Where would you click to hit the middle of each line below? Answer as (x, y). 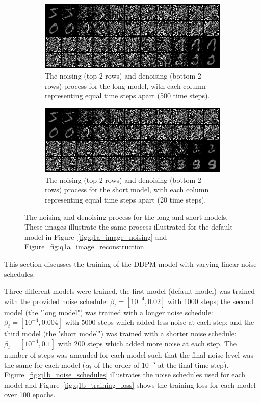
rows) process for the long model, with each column (125, 85)
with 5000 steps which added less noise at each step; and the (160, 322)
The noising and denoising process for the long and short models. (126, 217)
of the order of (117, 364)
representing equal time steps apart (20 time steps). (126, 199)
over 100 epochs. (30, 395)
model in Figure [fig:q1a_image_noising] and (96, 236)
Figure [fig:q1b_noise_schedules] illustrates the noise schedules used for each (125, 375)
